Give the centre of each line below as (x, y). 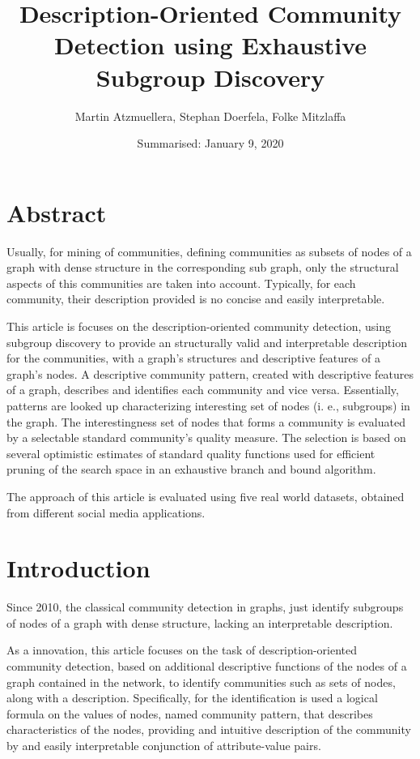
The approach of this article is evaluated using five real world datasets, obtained (206, 496)
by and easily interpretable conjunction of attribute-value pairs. (164, 745)
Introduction (78, 568)
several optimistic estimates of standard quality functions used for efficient (191, 453)
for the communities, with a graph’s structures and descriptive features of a (193, 358)
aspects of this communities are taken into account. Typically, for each (181, 283)
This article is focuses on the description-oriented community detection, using (199, 326)
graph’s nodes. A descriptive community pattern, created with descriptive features (210, 373)
